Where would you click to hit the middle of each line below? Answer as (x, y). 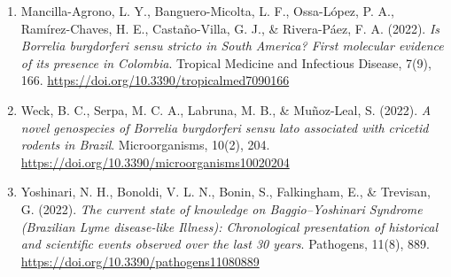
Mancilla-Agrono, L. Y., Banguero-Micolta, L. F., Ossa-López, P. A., (207, 11)
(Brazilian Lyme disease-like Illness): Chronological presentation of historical (229, 226)
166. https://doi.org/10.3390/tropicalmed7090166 (155, 80)
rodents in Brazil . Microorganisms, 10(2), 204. (145, 145)
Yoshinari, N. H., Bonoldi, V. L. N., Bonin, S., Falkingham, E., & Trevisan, (225, 192)
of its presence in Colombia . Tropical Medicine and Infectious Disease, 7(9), (226, 62)
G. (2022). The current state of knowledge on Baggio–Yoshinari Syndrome (222, 208)
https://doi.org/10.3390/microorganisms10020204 (155, 162)
